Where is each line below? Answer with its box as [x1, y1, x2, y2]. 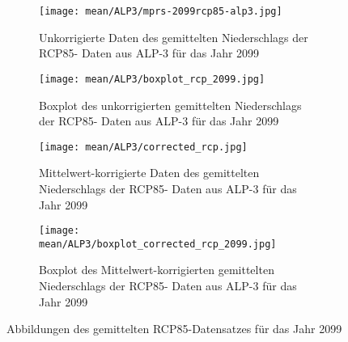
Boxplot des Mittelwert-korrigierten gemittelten [39, 261, 274, 278]
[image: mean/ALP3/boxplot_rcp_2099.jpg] [39, 73, 265, 85]
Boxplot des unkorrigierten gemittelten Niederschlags [39, 96, 302, 113]
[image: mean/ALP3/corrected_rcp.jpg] [39, 141, 248, 153]
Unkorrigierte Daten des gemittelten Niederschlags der [39, 28, 308, 45]
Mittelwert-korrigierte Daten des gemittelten [39, 164, 260, 181]
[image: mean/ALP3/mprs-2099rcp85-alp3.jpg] [39, 6, 282, 17]
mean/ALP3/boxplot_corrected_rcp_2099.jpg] [39, 238, 277, 250]
